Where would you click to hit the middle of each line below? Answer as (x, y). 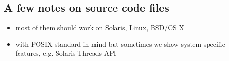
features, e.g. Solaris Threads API (66, 53)
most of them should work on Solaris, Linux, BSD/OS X (100, 28)
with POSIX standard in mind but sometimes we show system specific (120, 43)
